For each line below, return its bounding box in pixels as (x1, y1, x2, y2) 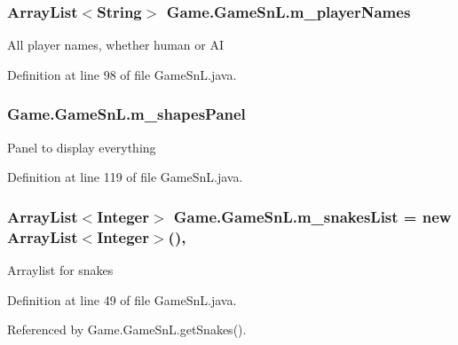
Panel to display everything (7, 137, 156, 156)
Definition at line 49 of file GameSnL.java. (7, 290, 237, 309)
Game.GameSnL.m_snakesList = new (173, 205, 452, 227)
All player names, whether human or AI (7, 35, 225, 54)
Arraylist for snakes (7, 260, 114, 278)
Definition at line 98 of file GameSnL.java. (7, 65, 237, 83)
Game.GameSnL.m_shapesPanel (7, 103, 246, 125)
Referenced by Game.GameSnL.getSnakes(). (7, 320, 247, 339)
